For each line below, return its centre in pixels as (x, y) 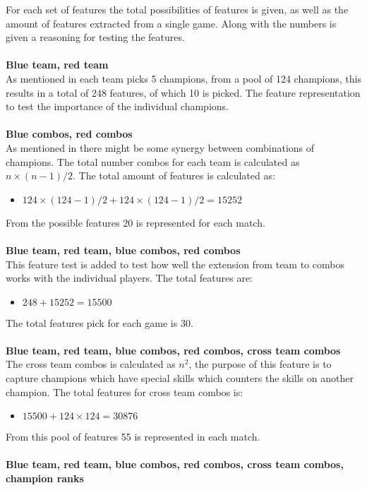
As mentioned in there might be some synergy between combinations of (160, 147)
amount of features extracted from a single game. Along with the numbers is (171, 23)
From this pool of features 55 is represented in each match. (133, 437)
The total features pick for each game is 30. (100, 322)
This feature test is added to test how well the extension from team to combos (175, 264)
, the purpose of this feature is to (260, 364)
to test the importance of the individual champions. (117, 106)
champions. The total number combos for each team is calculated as (153, 161)
